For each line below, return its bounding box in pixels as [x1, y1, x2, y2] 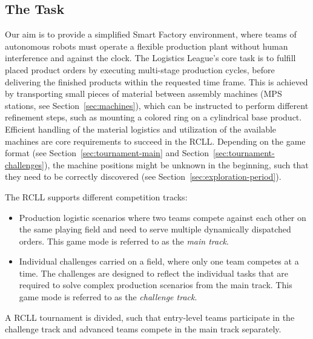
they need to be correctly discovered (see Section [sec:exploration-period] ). [5, 170, 282, 183]
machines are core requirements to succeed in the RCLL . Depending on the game [5, 134, 306, 147]
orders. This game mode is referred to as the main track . [19, 234, 229, 247]
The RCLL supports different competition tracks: [5, 190, 188, 203]
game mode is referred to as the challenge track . [19, 291, 197, 303]
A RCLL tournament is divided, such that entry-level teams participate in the [5, 311, 295, 323]
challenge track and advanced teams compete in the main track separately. [5, 323, 282, 335]
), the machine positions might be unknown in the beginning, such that [44, 158, 309, 171]
